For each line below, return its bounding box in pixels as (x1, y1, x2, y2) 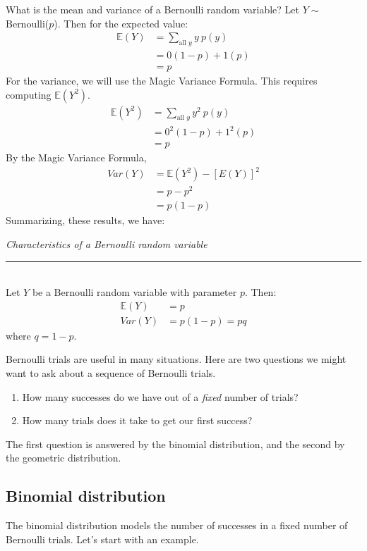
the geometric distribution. (6, 450, 121, 465)
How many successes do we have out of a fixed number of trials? (22, 389, 299, 404)
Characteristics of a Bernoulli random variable (6, 236, 207, 251)
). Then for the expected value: (54, 16, 188, 30)
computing (6, 87, 52, 101)
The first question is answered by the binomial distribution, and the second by (6, 436, 345, 451)
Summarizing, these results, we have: (6, 213, 165, 228)
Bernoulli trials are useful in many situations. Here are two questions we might (6, 352, 347, 366)
